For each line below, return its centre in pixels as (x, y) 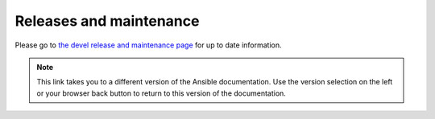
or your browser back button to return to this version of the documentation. (161, 93)
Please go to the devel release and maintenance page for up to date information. (148, 45)
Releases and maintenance (107, 21)
